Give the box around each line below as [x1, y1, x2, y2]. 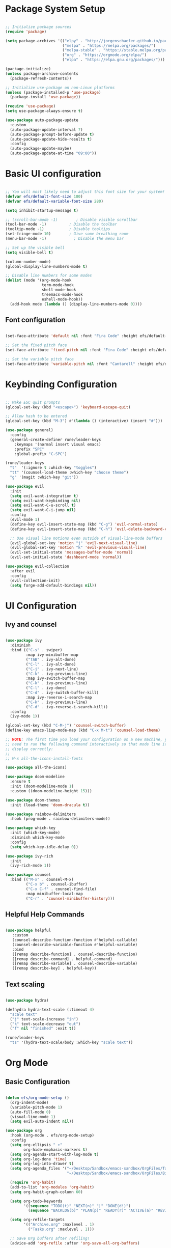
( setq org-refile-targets [10, 1217, 65, 1223]
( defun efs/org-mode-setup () [5, 1095, 70, 1100]
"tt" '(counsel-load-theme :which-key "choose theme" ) [10, 470, 129, 475]
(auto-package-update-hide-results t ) [10, 136, 93, 142]
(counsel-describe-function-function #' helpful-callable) [12, 937, 138, 942]
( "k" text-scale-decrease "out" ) [10, 1021, 81, 1027]
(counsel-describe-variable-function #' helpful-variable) [12, 942, 138, 947]
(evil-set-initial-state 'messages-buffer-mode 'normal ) [10, 550, 133, 555]
